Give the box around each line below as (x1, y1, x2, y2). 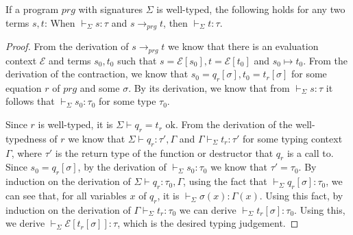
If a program (5, 2, 59, 16)
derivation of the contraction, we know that (5, 66, 188, 81)
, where (11, 145, 42, 160)
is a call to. (287, 145, 334, 160)
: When (44, 15, 75, 29)
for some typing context (242, 131, 343, 145)
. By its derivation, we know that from (128, 80, 290, 95)
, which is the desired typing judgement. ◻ (117, 216, 299, 230)
